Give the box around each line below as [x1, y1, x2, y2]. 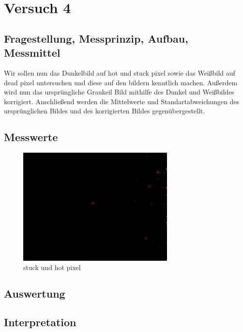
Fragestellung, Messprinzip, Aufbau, [4, 31, 188, 46]
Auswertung [4, 286, 65, 301]
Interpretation [4, 315, 76, 330]
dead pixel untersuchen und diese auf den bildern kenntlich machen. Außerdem [4, 77, 238, 87]
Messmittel [4, 45, 61, 60]
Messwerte [4, 129, 58, 144]
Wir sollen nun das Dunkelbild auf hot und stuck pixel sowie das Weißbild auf [4, 67, 235, 78]
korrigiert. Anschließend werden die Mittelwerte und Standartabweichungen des [4, 96, 240, 106]
